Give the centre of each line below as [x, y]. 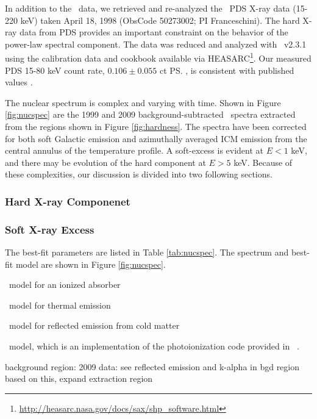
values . [19, 82]
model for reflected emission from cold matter [94, 325]
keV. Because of [263, 162]
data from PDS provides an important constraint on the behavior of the [154, 32]
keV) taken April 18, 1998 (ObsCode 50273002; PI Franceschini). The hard [160, 20]
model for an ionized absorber [65, 285]
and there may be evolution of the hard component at [105, 162]
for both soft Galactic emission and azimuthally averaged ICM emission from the [156, 138]
